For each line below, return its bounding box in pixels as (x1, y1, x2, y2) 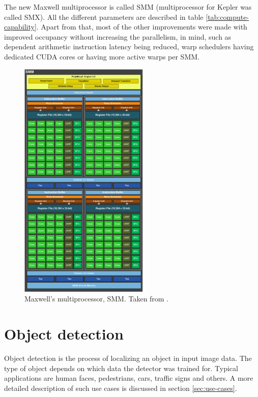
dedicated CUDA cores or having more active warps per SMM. (4, 51, 199, 62)
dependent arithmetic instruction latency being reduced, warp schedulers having (4, 41, 254, 52)
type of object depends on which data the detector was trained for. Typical (4, 362, 238, 373)
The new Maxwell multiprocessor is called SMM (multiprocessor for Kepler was (4, 2, 252, 12)
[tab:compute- (206, 11, 249, 22)
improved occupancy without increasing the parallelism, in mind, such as (4, 31, 232, 42)
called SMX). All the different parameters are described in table (4, 11, 204, 22)
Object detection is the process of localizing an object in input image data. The (4, 353, 252, 363)
